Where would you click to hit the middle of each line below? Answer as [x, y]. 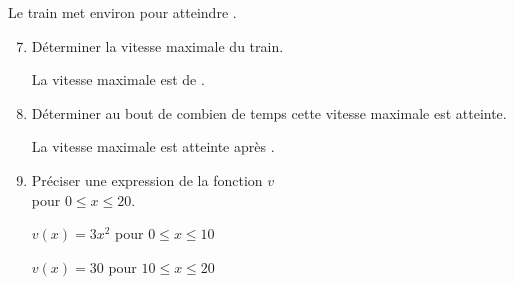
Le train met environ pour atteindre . [122, 12]
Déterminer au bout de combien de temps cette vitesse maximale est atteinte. [269, 112]
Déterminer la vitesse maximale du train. [157, 45]
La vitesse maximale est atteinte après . [153, 146]
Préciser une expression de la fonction [147, 179]
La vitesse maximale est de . [118, 79]
